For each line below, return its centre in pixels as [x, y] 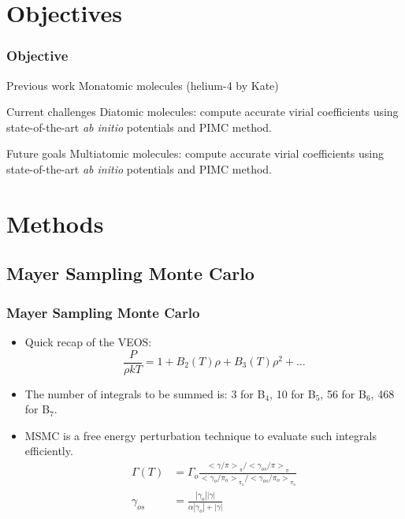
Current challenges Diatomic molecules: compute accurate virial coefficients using [202, 112]
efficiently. [49, 451]
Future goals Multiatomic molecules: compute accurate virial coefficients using [195, 153]
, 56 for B [343, 393]
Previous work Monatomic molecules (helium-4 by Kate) [143, 85]
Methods [55, 223]
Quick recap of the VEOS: [88, 341]
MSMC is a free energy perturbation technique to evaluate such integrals [201, 435]
